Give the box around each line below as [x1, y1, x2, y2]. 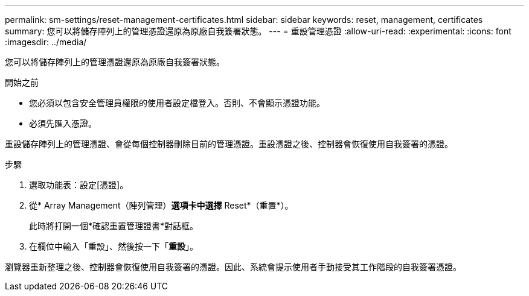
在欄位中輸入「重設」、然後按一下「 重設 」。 [29, 241, 198, 251]
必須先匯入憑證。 [29, 118, 97, 128]
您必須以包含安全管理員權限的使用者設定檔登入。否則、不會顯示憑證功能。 [29, 98, 325, 108]
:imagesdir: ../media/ [5, 37, 87, 47]
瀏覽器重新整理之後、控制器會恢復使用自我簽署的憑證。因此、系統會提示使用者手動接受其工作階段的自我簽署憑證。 [5, 262, 461, 272]
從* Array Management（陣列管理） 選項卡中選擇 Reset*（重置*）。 [29, 200, 293, 210]
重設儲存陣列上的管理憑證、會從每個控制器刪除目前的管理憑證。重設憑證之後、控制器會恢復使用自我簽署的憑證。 [5, 139, 453, 149]
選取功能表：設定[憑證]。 [29, 180, 129, 190]
